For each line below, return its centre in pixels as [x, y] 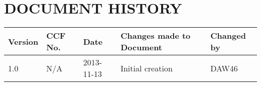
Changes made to [156, 36]
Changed [228, 36]
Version [23, 41]
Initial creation [147, 68]
